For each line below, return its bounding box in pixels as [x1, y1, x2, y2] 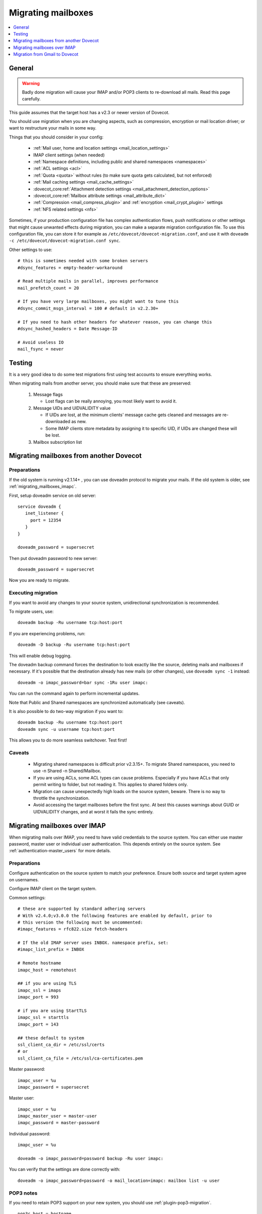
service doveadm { [17, 504, 62, 509]
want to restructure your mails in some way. [9, 125, 97, 131]
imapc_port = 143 [17, 1021, 59, 1027]
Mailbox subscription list [33, 439, 82, 445]
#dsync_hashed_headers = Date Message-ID [17, 326, 117, 332]
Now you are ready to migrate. [9, 577, 70, 583]
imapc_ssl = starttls [17, 1015, 69, 1020]
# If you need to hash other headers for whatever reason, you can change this [17, 319, 212, 325]
